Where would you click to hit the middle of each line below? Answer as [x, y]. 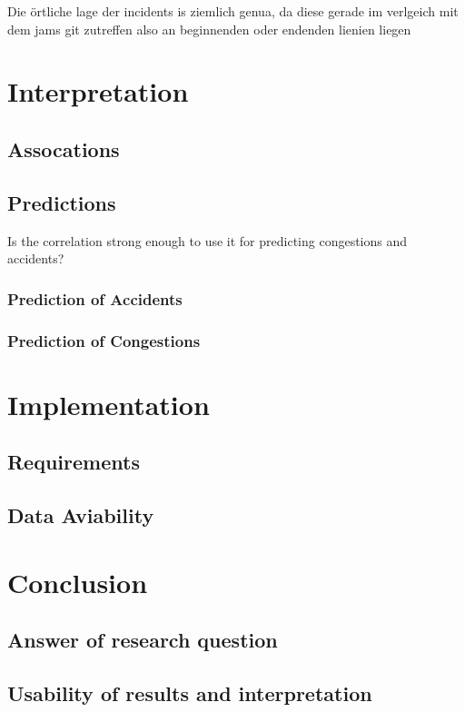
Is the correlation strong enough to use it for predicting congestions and [208, 240]
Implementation [109, 404]
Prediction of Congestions [104, 340]
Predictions [62, 202]
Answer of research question [143, 640]
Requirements [74, 462]
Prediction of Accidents [95, 298]
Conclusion [78, 582]
